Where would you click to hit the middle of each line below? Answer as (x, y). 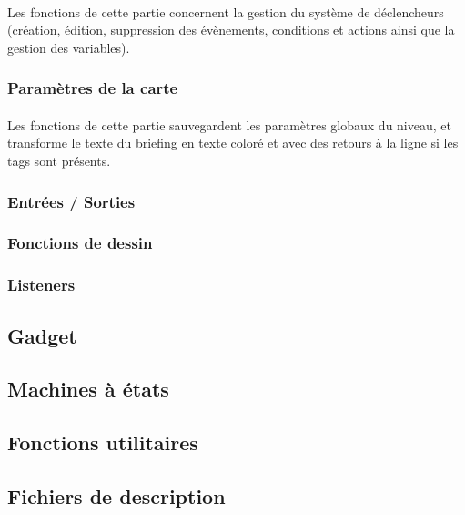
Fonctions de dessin (80, 243)
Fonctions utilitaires (103, 443)
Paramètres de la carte (93, 88)
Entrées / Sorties (71, 201)
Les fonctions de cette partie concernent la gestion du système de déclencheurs (226, 11)
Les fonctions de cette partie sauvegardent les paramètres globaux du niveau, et (229, 124)
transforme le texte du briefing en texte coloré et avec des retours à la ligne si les (233, 143)
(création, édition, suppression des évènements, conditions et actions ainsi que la (231, 30)
